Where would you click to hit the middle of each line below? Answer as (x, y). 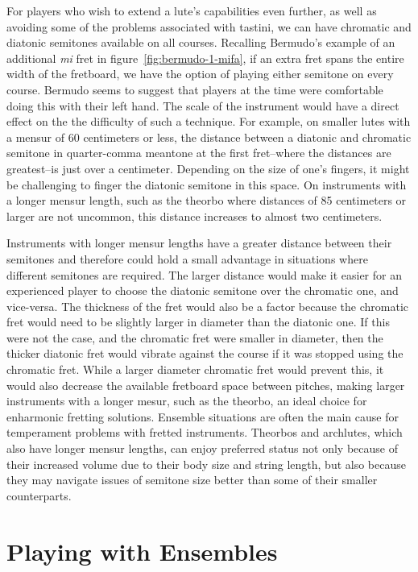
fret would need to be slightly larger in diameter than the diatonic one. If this (198, 322)
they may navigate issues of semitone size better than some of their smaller (192, 480)
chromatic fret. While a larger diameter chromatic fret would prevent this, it (195, 369)
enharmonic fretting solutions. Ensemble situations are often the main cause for (203, 416)
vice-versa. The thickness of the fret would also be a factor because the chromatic (208, 306)
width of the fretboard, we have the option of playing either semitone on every (200, 74)
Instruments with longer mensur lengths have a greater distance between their (199, 243)
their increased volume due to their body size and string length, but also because (206, 464)
